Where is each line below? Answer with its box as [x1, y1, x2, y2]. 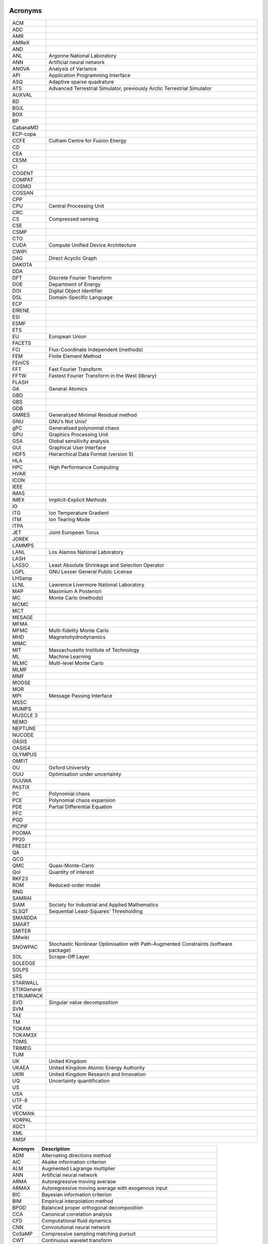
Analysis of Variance [49, 65, 97, 72]
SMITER [12, 927, 31, 934]
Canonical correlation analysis [41, 1211, 112, 1218]
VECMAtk [12, 1110, 35, 1117]
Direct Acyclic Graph [49, 254, 97, 261]
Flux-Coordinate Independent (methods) [49, 346, 143, 353]
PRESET [12, 842, 32, 849]
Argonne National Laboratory [49, 52, 117, 59]
